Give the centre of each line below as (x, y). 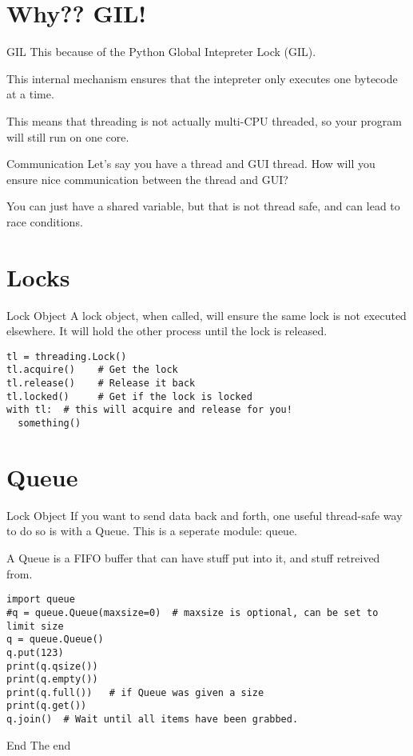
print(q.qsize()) (52, 666)
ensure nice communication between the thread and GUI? (147, 179)
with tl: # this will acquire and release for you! (149, 410)
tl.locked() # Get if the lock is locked (129, 396)
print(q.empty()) (52, 680)
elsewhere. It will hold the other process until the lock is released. (167, 331)
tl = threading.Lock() (67, 356)
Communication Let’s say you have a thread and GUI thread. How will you (191, 164)
